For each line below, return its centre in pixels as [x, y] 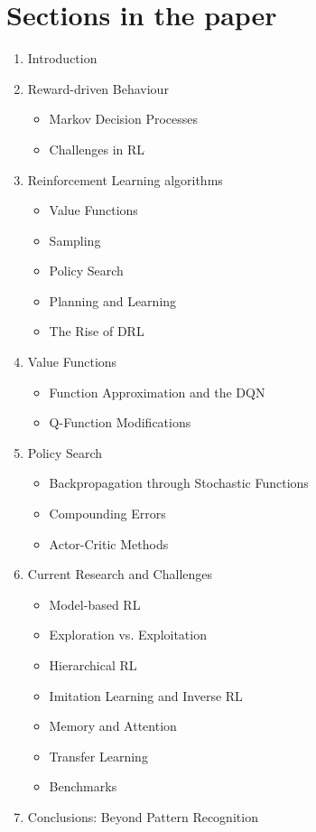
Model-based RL [95, 604]
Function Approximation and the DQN [157, 392]
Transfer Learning [98, 756]
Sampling [75, 240]
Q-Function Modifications [120, 422]
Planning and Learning [113, 300]
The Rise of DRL [97, 331]
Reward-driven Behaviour [98, 88]
